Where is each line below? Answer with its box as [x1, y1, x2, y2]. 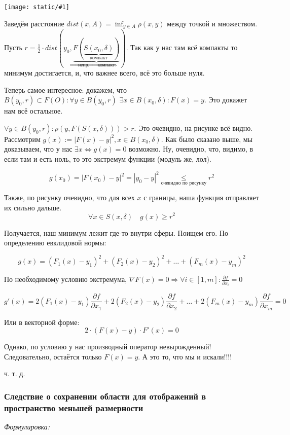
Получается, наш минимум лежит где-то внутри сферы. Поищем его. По [4, 227, 228, 238]
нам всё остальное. [4, 105, 63, 116]
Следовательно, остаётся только [4, 351, 102, 361]
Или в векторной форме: [4, 316, 80, 327]
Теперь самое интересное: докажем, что [4, 84, 127, 95]
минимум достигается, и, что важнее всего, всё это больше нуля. [4, 67, 205, 78]
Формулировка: [4, 421, 50, 432]
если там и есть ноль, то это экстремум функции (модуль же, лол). [4, 153, 211, 164]
